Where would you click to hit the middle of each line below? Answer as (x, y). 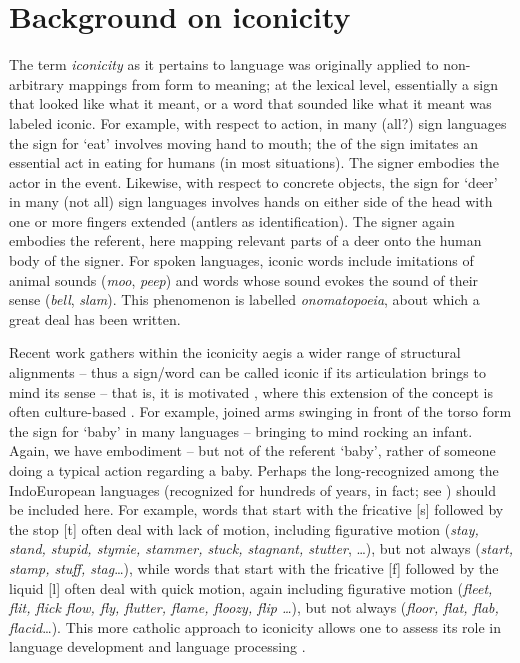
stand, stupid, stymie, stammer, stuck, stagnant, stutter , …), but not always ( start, (261, 548)
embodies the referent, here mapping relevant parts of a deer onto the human (245, 240)
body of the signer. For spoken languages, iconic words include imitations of (241, 260)
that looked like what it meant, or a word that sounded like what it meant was (250, 103)
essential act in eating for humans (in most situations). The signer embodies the (254, 162)
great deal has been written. (95, 318)
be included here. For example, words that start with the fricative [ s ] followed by (256, 509)
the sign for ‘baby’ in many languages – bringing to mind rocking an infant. (241, 430)
